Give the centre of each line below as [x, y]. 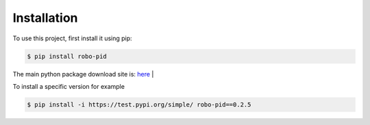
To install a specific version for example [69, 86]
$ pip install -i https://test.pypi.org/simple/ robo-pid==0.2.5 [139, 105]
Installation [45, 18]
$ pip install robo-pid [67, 56]
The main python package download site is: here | [83, 74]
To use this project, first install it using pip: [73, 38]
